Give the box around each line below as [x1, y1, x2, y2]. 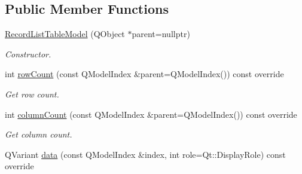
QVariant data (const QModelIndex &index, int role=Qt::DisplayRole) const [5, 148, 286, 160]
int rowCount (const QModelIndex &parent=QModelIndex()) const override [5, 68, 284, 80]
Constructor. [5, 47, 51, 60]
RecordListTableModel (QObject [5, 28, 125, 40]
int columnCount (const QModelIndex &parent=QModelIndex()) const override [5, 108, 297, 120]
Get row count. [5, 87, 59, 100]
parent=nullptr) [132, 28, 190, 40]
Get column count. [5, 128, 72, 141]
